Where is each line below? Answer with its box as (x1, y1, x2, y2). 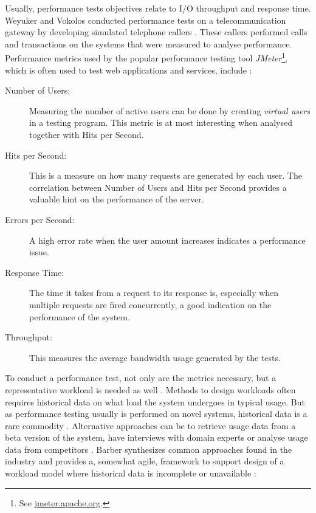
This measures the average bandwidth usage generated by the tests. (29, 351, 281, 363)
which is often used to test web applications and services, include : (5, 63, 252, 76)
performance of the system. (29, 310, 130, 323)
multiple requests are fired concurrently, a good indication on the (29, 298, 272, 311)
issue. (29, 246, 49, 258)
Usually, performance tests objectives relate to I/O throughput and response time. (5, 2, 311, 14)
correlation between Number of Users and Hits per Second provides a (29, 181, 287, 193)
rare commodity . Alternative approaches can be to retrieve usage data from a (5, 419, 296, 432)
